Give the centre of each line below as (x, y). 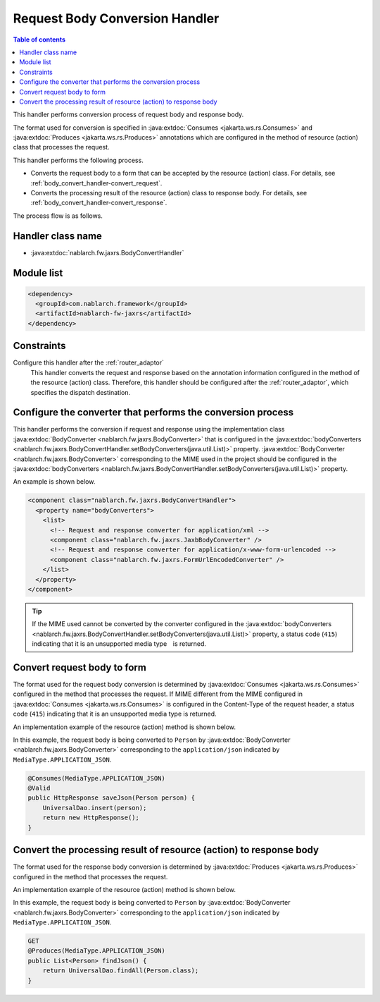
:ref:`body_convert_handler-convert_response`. (99, 203)
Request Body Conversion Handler (116, 18)
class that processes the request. (61, 147)
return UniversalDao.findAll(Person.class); (121, 971)
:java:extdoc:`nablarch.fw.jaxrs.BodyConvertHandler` (107, 252)
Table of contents (39, 39)
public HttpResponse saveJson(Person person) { (111, 798)
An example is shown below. (54, 482)
